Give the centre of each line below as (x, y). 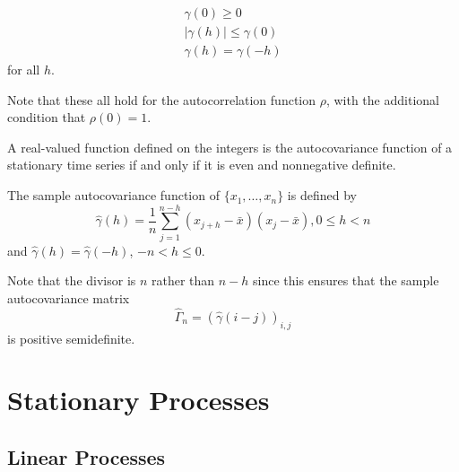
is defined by (322, 195)
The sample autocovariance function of (113, 195)
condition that (47, 117)
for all (24, 70)
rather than (183, 280)
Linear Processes (87, 456)
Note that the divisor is (72, 280)
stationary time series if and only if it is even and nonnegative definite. (202, 165)
